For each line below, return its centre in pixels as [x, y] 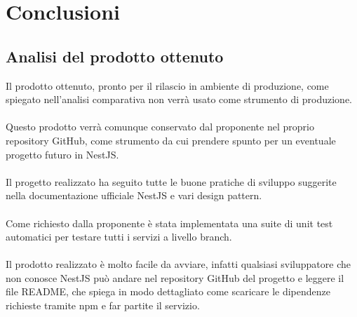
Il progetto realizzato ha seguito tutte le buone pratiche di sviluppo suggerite [171, 181]
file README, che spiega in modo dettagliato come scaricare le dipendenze [168, 291]
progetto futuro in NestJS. [62, 154]
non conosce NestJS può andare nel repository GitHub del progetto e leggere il [175, 277]
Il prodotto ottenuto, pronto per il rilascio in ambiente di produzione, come [167, 85]
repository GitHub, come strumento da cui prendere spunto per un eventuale [171, 140]
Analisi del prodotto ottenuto [115, 56]
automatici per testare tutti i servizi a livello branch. [119, 237]
